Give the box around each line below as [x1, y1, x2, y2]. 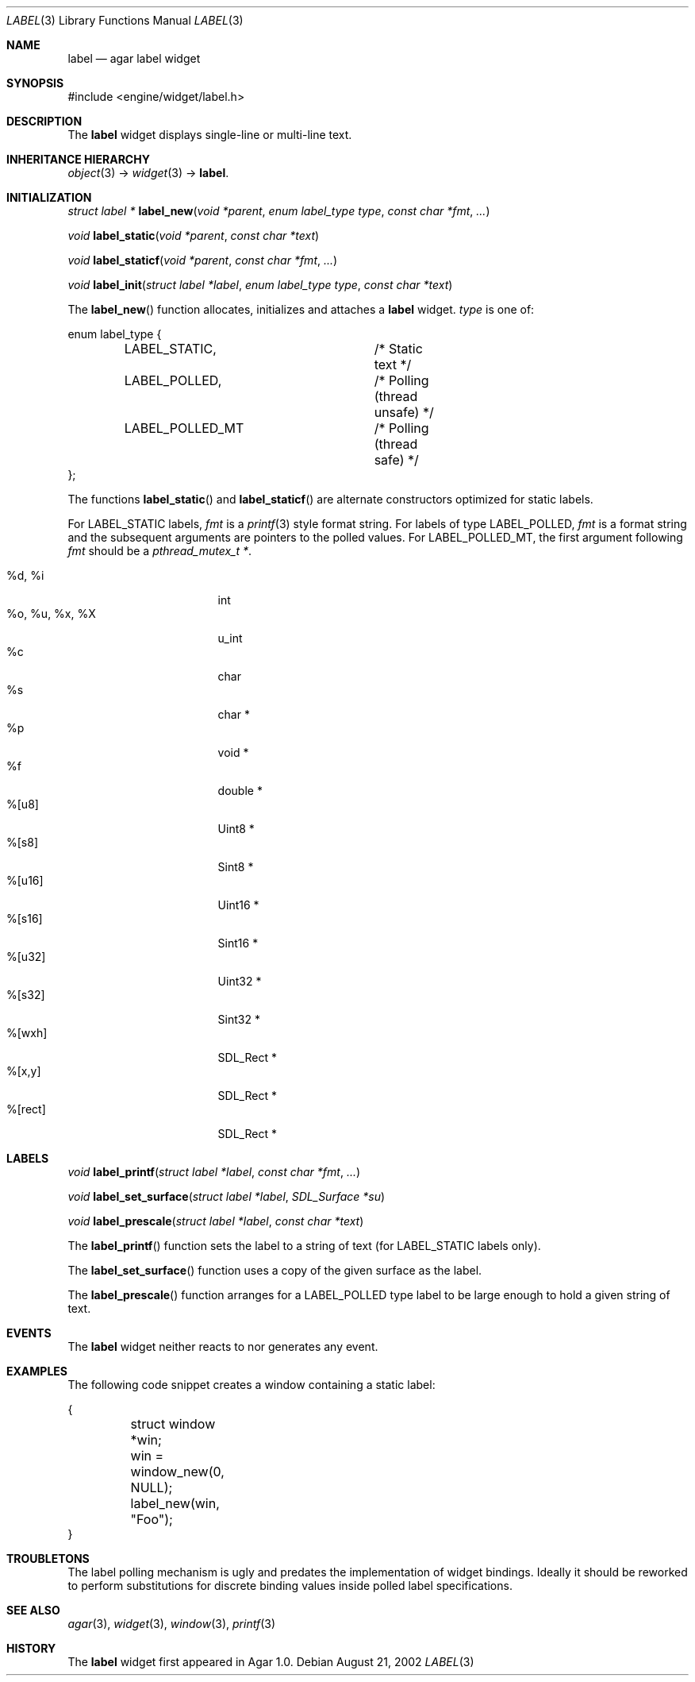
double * [217, 784, 263, 797]
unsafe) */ [374, 404, 434, 420]
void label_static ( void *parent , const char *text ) [67, 229, 320, 242]
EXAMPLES [6, 1364, 67, 1378]
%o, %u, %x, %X [6, 607, 96, 620]
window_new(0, [130, 1464, 225, 1479]
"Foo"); [130, 1511, 173, 1527]
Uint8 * [217, 822, 255, 835]
